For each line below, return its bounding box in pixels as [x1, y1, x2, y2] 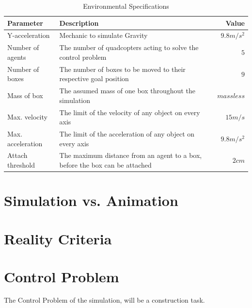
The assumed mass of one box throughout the [59, 86, 195, 96]
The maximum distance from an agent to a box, [59, 150, 202, 160]
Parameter [7, 17, 43, 28]
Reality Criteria [4, 228, 112, 248]
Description [59, 17, 99, 28]
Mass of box [7, 90, 43, 100]
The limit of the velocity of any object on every [59, 107, 200, 117]
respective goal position [59, 73, 129, 84]
